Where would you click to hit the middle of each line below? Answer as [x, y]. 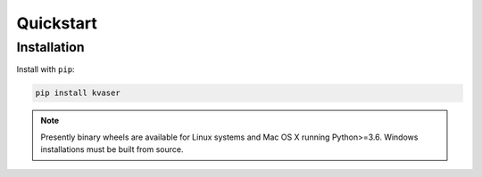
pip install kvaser [78, 93]
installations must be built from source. [112, 149]
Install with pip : [46, 69]
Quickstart [57, 23]
